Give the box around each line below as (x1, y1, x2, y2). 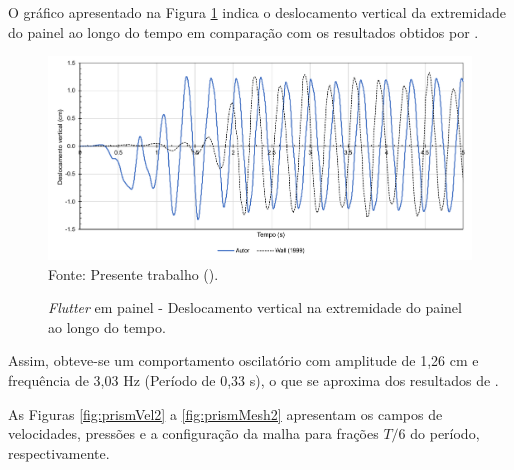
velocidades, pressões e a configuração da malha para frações (8, 423, 379, 444)
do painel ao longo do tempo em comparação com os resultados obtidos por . (8, 21, 479, 42)
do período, (410, 423, 480, 444)
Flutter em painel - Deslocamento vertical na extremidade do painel (48, 297, 462, 318)
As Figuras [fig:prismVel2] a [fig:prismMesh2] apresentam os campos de (8, 403, 443, 424)
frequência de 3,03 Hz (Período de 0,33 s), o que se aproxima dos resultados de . (8, 370, 499, 391)
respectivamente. (8, 442, 110, 463)
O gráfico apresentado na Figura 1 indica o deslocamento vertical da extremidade (8, 2, 506, 22)
